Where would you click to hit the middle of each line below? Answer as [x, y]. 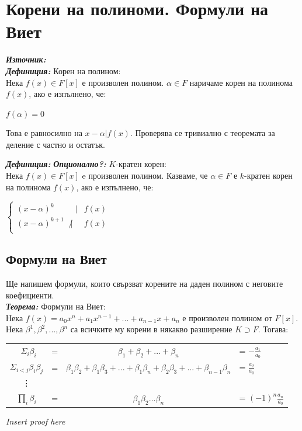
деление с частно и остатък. [55, 144]
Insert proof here [36, 421]
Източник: [26, 59]
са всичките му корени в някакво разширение [151, 329]
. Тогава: [273, 329]
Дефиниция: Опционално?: [56, 164]
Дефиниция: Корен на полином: [63, 70]
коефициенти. [30, 295]
